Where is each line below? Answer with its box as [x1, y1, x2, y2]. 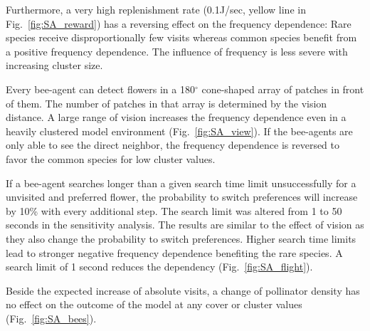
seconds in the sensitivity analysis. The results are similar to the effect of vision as [6, 217, 364, 232]
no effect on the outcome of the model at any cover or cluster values [6, 297, 302, 312]
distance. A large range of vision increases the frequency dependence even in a [6, 110, 347, 125]
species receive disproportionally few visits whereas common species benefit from [6, 30, 357, 45]
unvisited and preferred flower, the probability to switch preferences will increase [6, 189, 358, 204]
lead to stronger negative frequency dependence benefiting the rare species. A [6, 245, 343, 260]
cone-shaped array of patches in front [201, 81, 364, 96]
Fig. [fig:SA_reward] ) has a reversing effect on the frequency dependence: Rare [6, 16, 351, 31]
